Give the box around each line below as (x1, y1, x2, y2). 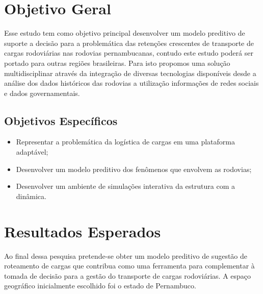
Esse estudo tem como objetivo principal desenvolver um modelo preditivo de (4, 28, 245, 38)
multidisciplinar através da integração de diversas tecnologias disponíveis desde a (4, 67, 256, 78)
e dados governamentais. (4, 87, 80, 98)
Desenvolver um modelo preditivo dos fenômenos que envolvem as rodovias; (16, 163, 252, 174)
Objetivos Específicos (4, 112, 118, 128)
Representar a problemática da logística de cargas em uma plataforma (16, 136, 235, 147)
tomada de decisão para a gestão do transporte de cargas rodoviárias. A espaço (4, 270, 251, 281)
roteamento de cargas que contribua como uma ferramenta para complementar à (4, 260, 255, 271)
